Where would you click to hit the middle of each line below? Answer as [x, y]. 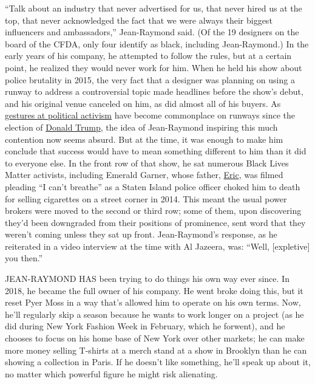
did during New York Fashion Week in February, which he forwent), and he [145, 326]
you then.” [24, 258]
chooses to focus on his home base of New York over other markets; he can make [155, 338]
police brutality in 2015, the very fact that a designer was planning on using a [150, 79]
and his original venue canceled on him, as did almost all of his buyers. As [143, 103]
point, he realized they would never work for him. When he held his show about [154, 67]
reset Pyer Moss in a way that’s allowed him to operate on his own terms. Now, [153, 302]
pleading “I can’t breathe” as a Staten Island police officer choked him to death [153, 186]
